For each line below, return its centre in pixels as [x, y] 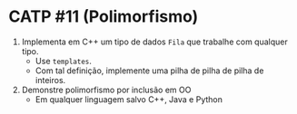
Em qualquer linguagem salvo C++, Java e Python [129, 99]
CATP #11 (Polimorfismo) [104, 17]
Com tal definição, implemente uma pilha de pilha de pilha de [149, 71]
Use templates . [63, 61]
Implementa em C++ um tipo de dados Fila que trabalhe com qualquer [154, 42]
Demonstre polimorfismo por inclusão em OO [106, 90]
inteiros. [50, 80]
